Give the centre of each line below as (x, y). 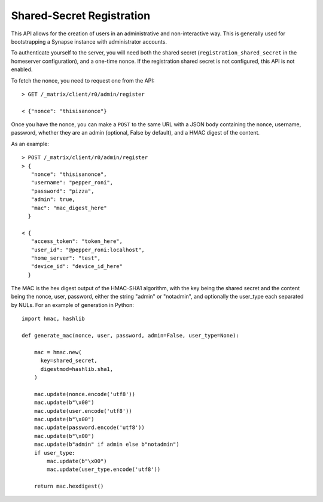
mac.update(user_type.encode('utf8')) (104, 469)
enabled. (22, 69)
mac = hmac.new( (58, 352)
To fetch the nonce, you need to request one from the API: (83, 80)
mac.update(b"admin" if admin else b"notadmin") (106, 445)
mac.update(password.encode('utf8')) (89, 428)
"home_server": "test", (66, 258)
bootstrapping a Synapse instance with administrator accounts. (89, 41)
